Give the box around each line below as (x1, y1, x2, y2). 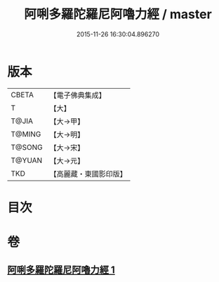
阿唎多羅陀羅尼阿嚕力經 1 (7, 264, 116, 276)
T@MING (11, 129, 41, 139)
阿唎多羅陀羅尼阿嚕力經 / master (24, 6, 212, 22)
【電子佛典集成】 (49, 90, 107, 100)
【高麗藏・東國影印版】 (49, 169, 128, 178)
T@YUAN (11, 155, 43, 165)
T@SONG (11, 142, 44, 152)
